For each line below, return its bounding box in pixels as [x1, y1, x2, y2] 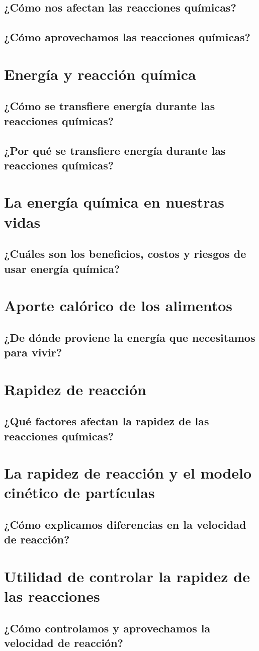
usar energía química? [4, 260, 120, 276]
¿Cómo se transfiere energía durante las [4, 98, 215, 114]
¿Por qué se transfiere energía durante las [4, 142, 226, 158]
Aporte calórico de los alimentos [4, 295, 233, 316]
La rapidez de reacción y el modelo [4, 462, 252, 483]
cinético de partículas [4, 482, 155, 503]
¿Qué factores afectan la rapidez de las [4, 413, 209, 429]
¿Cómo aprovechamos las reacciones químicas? [4, 29, 250, 45]
